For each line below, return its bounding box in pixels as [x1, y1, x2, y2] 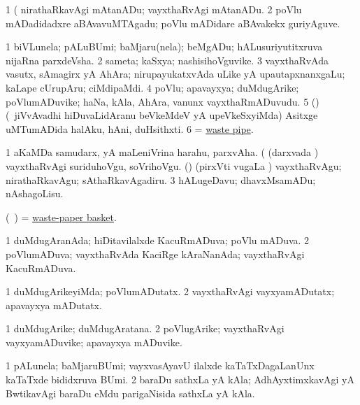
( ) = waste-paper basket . [6, 209, 117, 224]
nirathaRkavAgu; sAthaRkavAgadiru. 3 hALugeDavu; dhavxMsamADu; [6, 172, 316, 187]
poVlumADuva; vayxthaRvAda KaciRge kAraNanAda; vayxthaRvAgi [6, 246, 305, 261]
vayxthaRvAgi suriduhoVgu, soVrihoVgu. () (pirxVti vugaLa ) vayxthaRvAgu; [6, 158, 342, 173]
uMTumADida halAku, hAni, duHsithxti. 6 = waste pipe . [6, 121, 254, 136]
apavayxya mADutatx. [6, 297, 102, 312]
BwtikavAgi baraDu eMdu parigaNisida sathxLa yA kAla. [6, 385, 255, 400]
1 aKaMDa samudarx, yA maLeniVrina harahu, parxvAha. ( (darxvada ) [6, 145, 319, 159]
